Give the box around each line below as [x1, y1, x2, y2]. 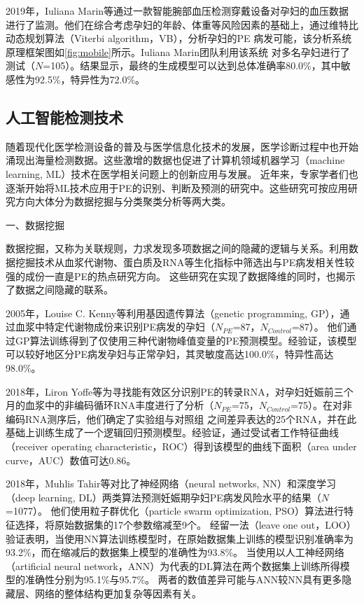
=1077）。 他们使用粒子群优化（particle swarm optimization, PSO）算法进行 [6, 503, 344, 518]
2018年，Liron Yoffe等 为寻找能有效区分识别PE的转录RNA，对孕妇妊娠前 [6, 384, 334, 398]
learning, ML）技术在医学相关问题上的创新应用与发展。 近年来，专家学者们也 [6, 166, 358, 181]
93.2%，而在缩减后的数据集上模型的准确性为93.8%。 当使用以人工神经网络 [6, 545, 344, 559]
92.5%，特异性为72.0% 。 [34, 71, 146, 86]
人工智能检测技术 [6, 106, 123, 127]
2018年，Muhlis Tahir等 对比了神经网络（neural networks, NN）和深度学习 [6, 476, 337, 491]
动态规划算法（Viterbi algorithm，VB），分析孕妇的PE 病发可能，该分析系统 [6, 31, 352, 46]
